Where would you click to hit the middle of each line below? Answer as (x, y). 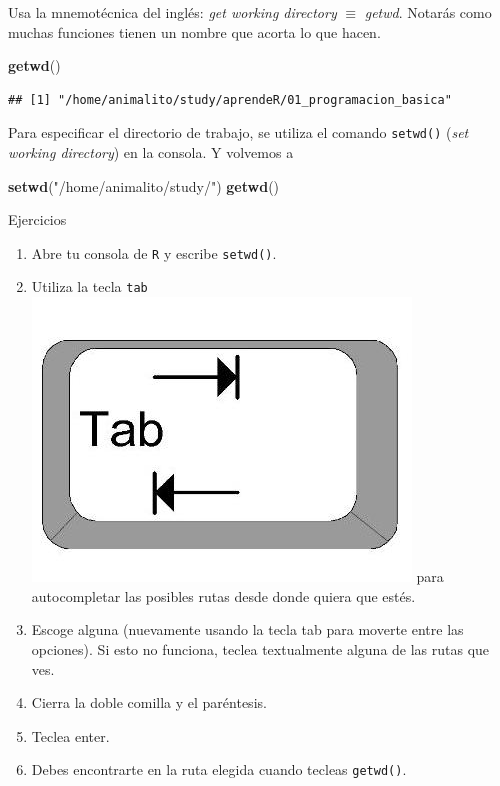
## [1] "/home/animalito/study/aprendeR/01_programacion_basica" (230, 99)
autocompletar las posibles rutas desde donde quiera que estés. (223, 595)
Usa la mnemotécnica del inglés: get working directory (172, 12)
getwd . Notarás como (428, 12)
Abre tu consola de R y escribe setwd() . (154, 252)
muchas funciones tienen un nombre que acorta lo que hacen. (194, 31)
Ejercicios (37, 219)
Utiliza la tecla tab (89, 286)
